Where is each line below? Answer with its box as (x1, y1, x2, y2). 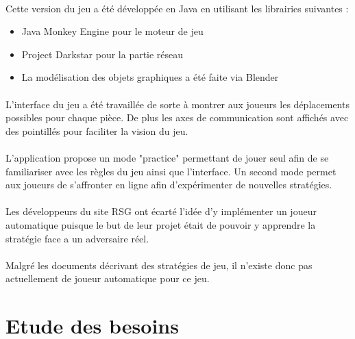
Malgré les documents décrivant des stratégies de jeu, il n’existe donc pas (5, 258, 313, 272)
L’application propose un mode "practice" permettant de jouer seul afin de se (5, 150, 329, 164)
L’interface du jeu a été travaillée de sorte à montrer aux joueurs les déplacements (5, 97, 350, 111)
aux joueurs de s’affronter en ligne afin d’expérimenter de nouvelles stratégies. (5, 177, 332, 192)
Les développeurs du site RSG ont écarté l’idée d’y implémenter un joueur (5, 204, 317, 218)
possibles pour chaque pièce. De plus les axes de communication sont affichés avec (5, 110, 349, 125)
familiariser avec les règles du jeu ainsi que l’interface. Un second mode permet (5, 164, 336, 178)
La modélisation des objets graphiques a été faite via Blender (21, 70, 279, 84)
